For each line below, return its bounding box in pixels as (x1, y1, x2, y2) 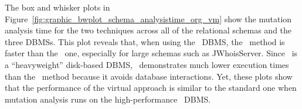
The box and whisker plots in (5, 1, 110, 13)
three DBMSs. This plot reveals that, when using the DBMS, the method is (5, 35, 285, 47)
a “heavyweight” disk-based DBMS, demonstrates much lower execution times (5, 58, 289, 70)
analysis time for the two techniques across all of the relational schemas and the (5, 24, 292, 36)
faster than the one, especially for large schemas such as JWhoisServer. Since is (5, 47, 298, 59)
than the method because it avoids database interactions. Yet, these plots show (5, 70, 293, 82)
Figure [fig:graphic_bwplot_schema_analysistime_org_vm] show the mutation (5, 12, 292, 25)
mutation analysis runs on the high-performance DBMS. (5, 93, 211, 105)
